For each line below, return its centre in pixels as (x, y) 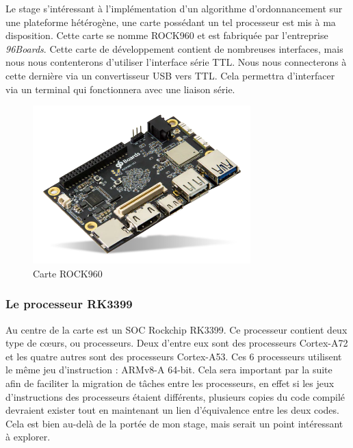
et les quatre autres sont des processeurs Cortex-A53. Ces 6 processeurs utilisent (174, 356)
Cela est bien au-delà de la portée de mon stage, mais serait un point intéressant (174, 423)
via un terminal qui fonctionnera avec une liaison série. (120, 89)
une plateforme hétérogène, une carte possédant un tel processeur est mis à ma (171, 22)
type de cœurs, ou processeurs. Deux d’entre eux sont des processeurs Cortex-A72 (177, 343)
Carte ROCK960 (68, 273)
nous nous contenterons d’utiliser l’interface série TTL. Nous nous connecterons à (176, 62)
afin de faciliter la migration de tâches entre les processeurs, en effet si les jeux (170, 383)
